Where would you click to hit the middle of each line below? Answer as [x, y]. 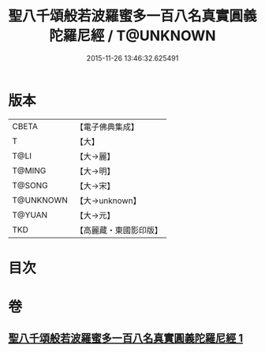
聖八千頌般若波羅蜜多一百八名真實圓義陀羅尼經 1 [126, 338]
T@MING [29, 170]
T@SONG [30, 185]
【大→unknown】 [108, 200]
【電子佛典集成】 [107, 127]
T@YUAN [30, 215]
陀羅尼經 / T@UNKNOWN [132, 36]
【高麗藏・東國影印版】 [119, 230]
